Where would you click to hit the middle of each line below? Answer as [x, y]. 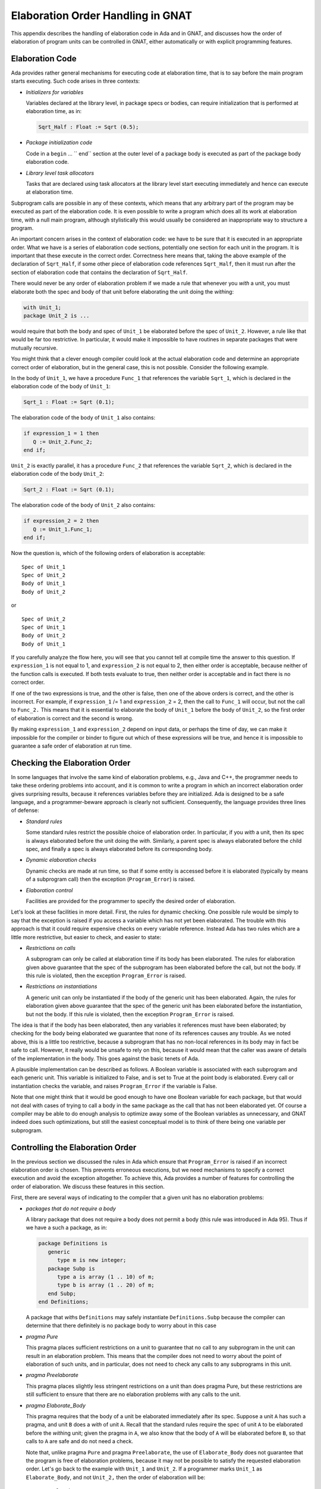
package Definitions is [73, 1244]
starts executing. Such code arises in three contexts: [75, 81]
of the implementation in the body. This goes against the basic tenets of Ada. [105, 1058]
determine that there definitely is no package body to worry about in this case [121, 1326]
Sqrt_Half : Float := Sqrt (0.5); [89, 127]
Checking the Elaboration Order [71, 763]
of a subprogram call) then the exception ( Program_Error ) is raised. [111, 879]
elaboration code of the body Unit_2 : [57, 474]
